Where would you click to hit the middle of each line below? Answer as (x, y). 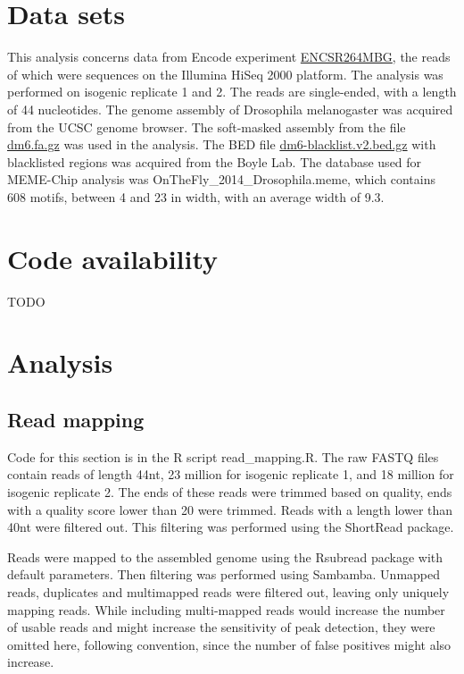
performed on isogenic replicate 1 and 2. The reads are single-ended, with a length (232, 92)
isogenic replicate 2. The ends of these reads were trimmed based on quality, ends (230, 491)
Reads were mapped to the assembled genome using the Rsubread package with (225, 556)
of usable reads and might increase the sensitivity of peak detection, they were (221, 627)
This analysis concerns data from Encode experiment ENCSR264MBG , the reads (229, 57)
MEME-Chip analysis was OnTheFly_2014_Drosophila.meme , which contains (221, 179)
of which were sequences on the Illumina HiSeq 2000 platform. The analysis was (225, 74)
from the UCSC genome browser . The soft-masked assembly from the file (207, 126)
